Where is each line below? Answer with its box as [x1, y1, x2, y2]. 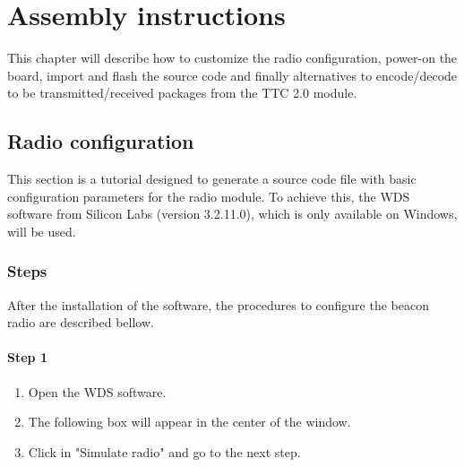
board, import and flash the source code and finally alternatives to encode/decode [7, 65, 458, 84]
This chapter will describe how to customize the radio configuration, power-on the [7, 48, 458, 67]
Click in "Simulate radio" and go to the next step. [28, 442, 301, 461]
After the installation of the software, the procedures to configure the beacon [7, 295, 429, 314]
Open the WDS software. [28, 382, 167, 401]
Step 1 [7, 348, 47, 367]
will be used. [7, 221, 76, 240]
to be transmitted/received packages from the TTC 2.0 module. [7, 83, 357, 102]
